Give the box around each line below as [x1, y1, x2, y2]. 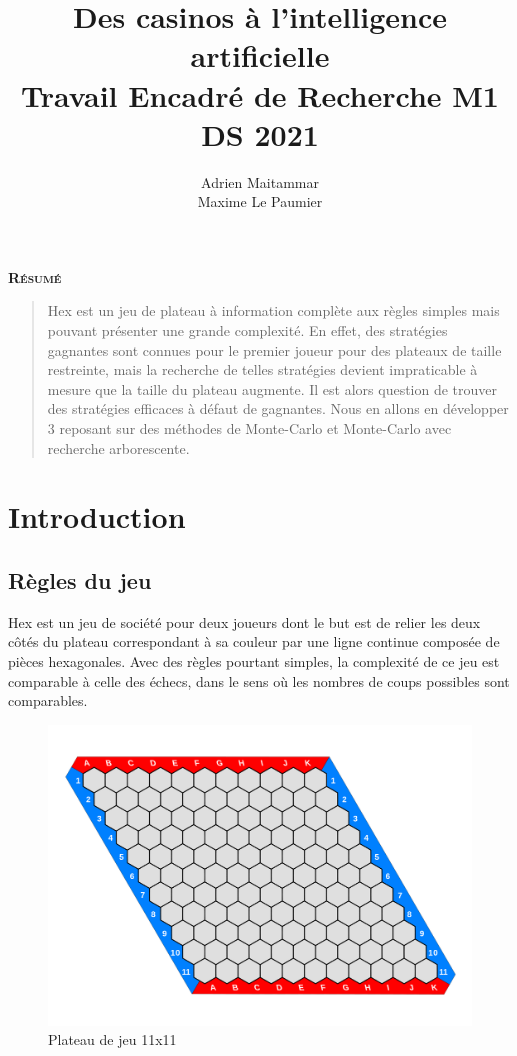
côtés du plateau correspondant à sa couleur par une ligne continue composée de [8, 631, 500, 652]
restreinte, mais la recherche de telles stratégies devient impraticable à [47, 359, 478, 380]
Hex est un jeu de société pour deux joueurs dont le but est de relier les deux [8, 611, 481, 632]
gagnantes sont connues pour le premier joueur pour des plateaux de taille [47, 339, 502, 360]
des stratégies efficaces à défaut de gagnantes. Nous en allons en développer [47, 398, 509, 419]
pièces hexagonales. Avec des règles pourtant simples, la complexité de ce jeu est [8, 650, 500, 671]
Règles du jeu [8, 564, 152, 595]
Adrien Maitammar [201, 171, 319, 192]
